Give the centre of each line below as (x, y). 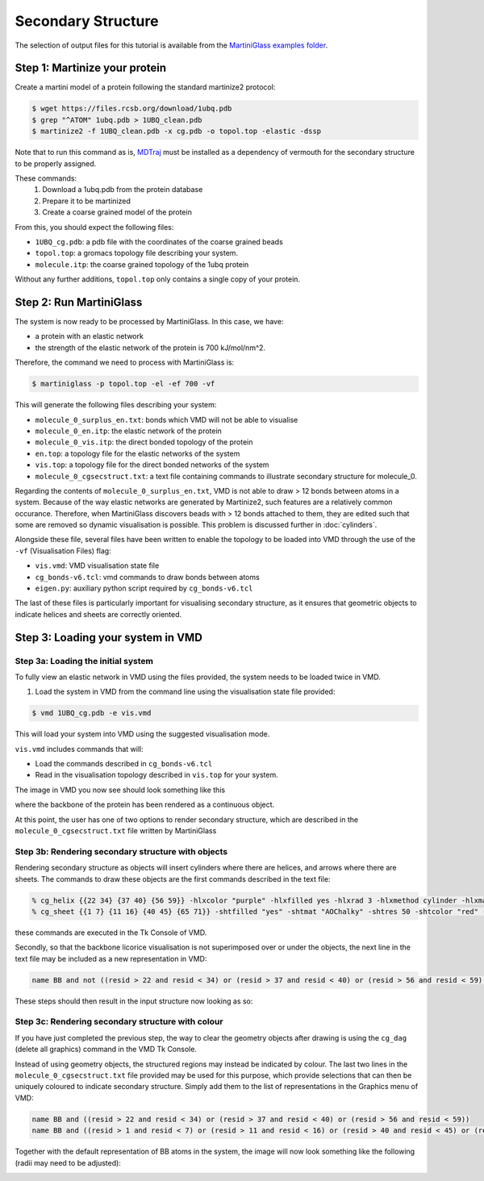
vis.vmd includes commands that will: (79, 749)
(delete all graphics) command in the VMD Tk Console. (106, 1050)
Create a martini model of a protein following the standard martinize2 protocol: (145, 87)
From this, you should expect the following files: (94, 227)
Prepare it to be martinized (86, 201)
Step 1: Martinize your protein (91, 68)
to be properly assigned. (56, 163)
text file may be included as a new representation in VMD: (111, 958)
